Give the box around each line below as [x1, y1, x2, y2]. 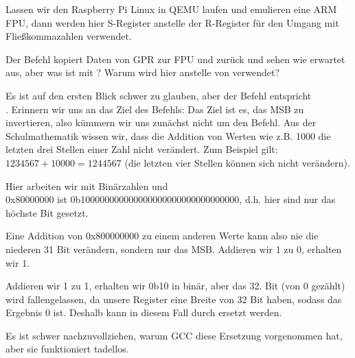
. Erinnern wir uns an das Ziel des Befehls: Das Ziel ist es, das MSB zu [5, 102, 304, 116]
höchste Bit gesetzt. [5, 205, 89, 219]
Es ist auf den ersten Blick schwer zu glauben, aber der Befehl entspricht [5, 88, 312, 102]
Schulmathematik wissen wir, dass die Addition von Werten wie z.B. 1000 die [5, 128, 331, 143]
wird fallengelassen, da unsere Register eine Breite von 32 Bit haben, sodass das [5, 291, 342, 306]
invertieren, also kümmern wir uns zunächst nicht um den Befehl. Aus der [5, 115, 317, 130]
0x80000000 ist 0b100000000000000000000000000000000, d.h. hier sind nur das [5, 192, 336, 206]
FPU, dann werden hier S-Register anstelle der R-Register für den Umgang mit [5, 15, 339, 29]
